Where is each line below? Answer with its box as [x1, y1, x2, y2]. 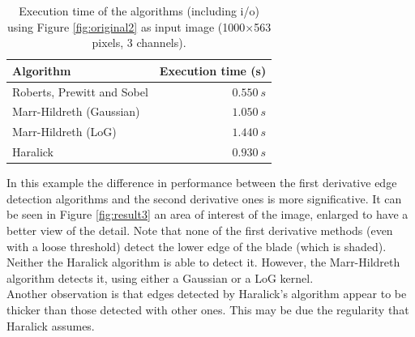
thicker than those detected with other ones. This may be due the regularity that [6, 301, 409, 318]
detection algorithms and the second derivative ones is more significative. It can [6, 190, 402, 207]
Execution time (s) [159, 62, 267, 79]
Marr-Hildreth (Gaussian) [12, 103, 140, 120]
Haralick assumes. [6, 317, 95, 334]
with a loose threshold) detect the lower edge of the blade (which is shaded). [6, 237, 387, 254]
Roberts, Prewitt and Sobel [12, 83, 148, 100]
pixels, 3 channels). [92, 34, 186, 51]
